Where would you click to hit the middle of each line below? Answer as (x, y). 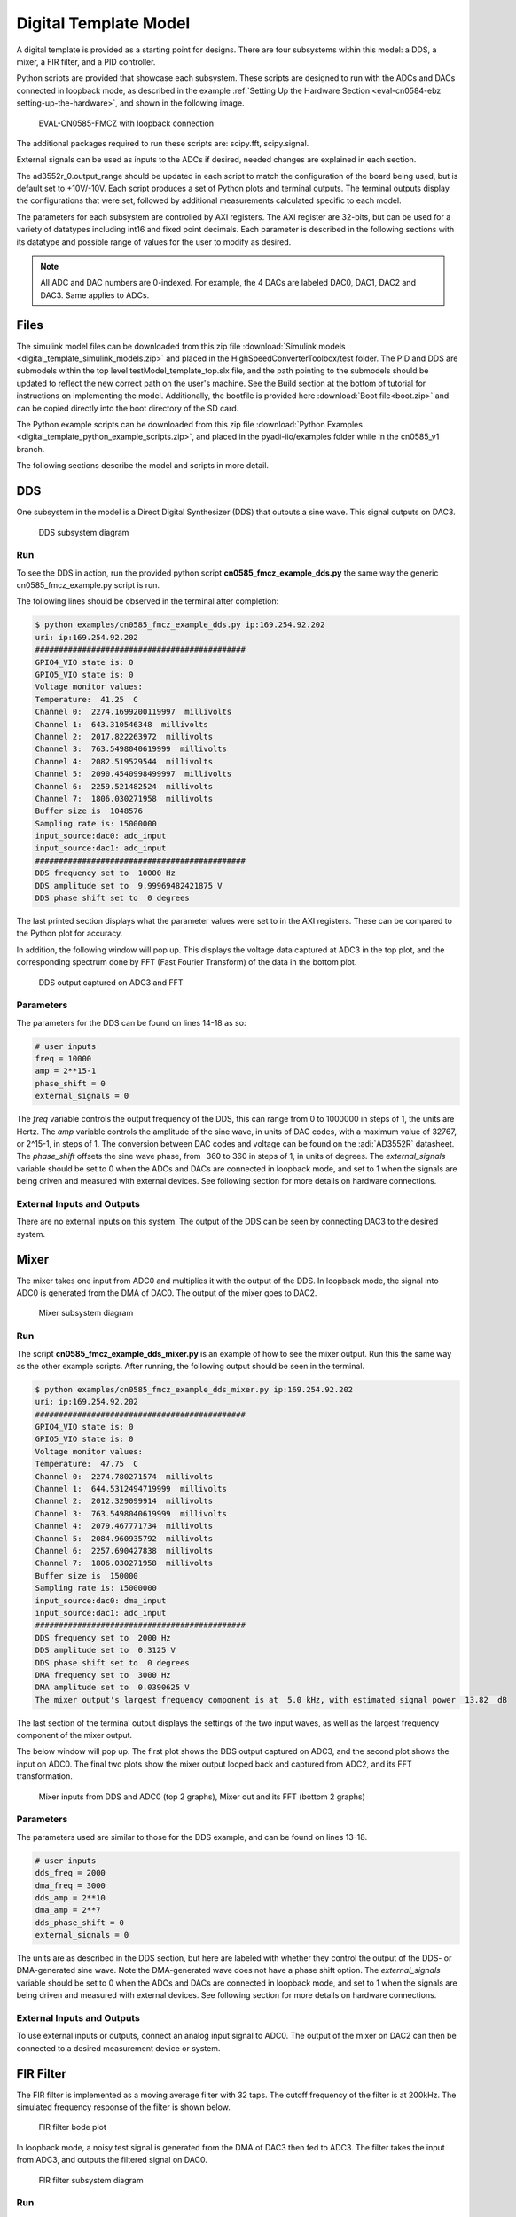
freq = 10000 (63, 1059)
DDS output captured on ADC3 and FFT (111, 982)
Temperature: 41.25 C (87, 699)
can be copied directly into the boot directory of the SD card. (128, 408)
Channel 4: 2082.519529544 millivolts (124, 761)
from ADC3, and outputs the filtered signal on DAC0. (112, 2160)
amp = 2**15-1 (66, 1071)
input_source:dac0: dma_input (101, 1600)
